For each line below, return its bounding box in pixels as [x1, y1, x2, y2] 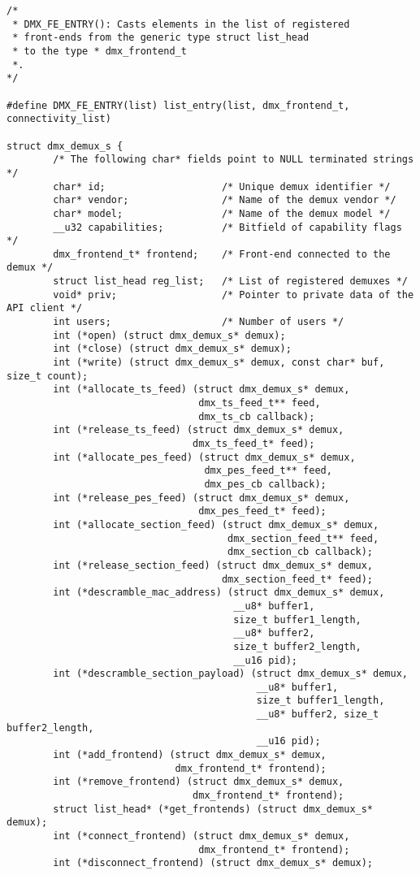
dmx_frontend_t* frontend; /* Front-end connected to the [53, 248, 391, 260]
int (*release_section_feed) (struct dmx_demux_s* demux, [53, 559, 374, 571]
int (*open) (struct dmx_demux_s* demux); [53, 329, 286, 341]
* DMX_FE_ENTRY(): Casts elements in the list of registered [12, 18, 350, 30]
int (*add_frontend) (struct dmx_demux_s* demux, [53, 749, 327, 761]
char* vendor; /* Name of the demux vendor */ [53, 194, 396, 206]
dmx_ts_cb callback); [198, 410, 315, 422]
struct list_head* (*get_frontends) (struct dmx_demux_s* [53, 803, 374, 815]
